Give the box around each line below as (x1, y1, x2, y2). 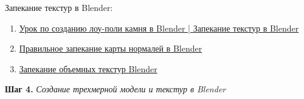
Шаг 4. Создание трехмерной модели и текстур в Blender (5, 83, 226, 95)
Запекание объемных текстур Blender (19, 62, 157, 75)
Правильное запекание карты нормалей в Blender (19, 42, 202, 55)
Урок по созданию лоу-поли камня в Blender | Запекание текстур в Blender (19, 21, 299, 34)
